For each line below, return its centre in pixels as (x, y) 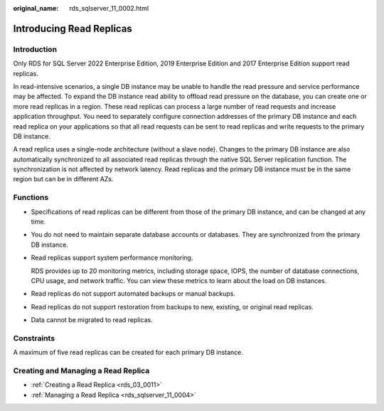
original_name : (36, 8)
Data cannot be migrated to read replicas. (92, 320)
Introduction (35, 49)
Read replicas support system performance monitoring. (112, 258)
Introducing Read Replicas (73, 28)
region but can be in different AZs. (63, 179)
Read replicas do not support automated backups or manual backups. (133, 294)
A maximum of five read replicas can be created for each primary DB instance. (128, 353)
